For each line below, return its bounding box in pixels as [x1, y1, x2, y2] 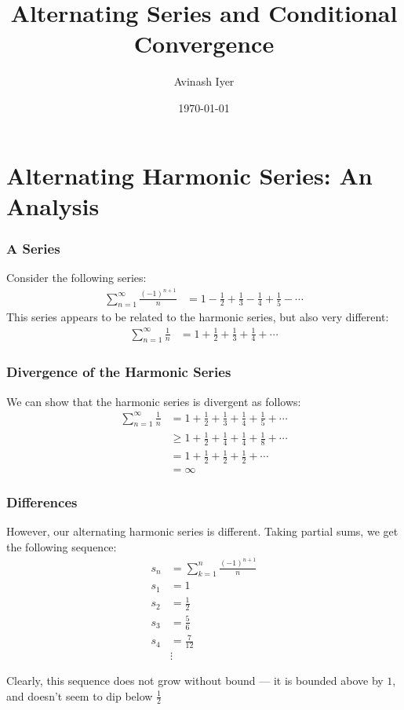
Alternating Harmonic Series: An [6, 159, 373, 191]
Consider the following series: [6, 269, 147, 286]
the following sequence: [6, 539, 117, 555]
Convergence [133, 27, 275, 60]
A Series [6, 238, 60, 258]
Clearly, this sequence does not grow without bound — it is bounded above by [6, 672, 384, 689]
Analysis [6, 189, 100, 221]
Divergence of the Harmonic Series [6, 362, 231, 382]
